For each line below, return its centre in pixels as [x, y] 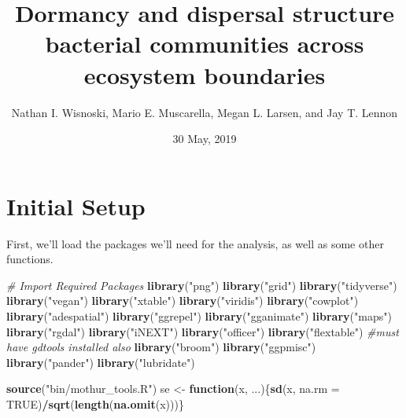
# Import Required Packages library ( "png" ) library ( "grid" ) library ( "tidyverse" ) [202, 285]
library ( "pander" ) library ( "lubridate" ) [101, 362]
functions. [30, 259]
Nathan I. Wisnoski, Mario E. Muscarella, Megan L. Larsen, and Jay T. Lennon [205, 112]
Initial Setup [76, 205]
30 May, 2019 [205, 139]
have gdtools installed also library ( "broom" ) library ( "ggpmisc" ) [161, 347]
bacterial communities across [205, 44]
